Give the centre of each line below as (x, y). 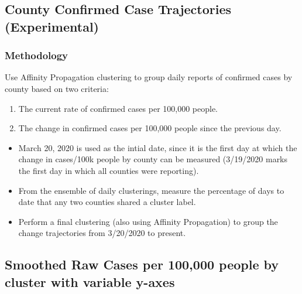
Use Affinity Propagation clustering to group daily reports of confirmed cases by (149, 77)
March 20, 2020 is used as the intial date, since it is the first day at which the (158, 147)
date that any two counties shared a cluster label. (107, 202)
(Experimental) (52, 26)
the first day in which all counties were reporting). (109, 170)
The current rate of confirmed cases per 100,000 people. (118, 108)
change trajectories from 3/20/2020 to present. (102, 233)
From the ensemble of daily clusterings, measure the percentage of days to (151, 190)
